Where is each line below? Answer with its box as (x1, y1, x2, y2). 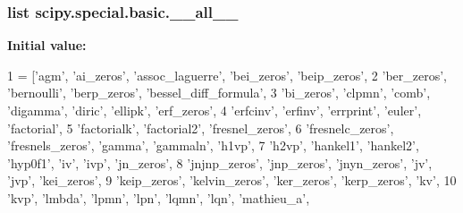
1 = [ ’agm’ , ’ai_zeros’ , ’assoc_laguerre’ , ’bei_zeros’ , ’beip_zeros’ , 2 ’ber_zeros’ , (7, 65, 447, 84)
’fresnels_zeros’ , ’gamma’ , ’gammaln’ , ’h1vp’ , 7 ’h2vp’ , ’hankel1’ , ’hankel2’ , (7, 136, 419, 155)
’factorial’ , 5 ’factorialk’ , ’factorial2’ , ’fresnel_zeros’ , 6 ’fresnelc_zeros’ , (7, 118, 394, 137)
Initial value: (7, 36, 87, 55)
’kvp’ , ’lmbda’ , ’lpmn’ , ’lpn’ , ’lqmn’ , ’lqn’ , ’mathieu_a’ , (7, 188, 310, 207)
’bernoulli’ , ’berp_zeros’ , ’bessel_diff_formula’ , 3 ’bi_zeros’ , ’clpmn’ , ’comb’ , (7, 83, 431, 102)
